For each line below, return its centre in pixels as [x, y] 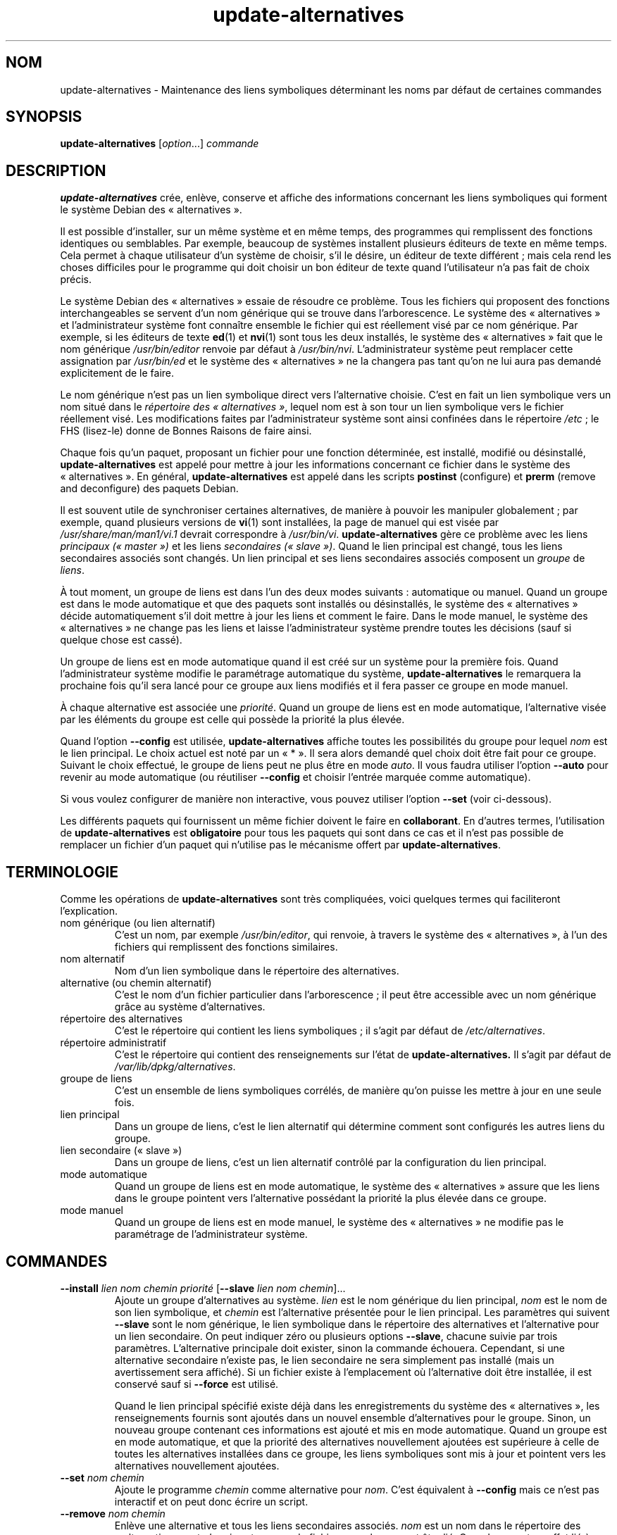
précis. [76, 280]
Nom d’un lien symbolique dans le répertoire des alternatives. [257, 971]
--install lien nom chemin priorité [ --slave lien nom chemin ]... [203, 1288]
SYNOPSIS [44, 117]
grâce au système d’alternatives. [190, 1007]
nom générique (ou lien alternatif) [138, 923]
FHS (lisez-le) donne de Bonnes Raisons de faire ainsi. [186, 431]
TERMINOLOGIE [62, 872]
